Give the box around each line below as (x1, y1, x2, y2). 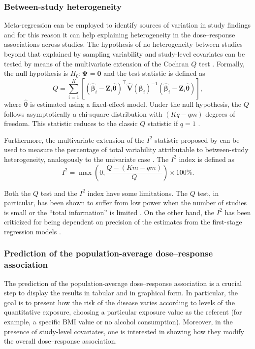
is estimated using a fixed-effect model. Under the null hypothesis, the (30, 99, 242, 109)
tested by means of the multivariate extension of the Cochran (4, 58, 189, 68)
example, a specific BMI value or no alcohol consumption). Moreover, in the (4, 317, 233, 327)
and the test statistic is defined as (103, 68, 205, 78)
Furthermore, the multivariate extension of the (4, 134, 145, 145)
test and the (40, 188, 77, 198)
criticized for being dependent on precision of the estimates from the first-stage (4, 217, 242, 227)
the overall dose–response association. (4, 336, 117, 346)
